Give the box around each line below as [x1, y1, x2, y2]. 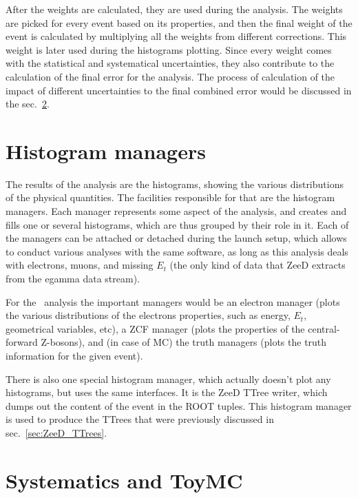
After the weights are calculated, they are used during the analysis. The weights [6, 2, 343, 16]
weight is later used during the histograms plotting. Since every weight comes [6, 42, 332, 56]
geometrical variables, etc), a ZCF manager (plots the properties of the [6, 321, 305, 335]
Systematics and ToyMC [6, 466, 243, 494]
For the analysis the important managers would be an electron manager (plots [6, 294, 340, 309]
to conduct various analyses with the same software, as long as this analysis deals [6, 244, 348, 258]
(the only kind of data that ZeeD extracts [169, 258, 346, 272]
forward [6, 335, 38, 349]
